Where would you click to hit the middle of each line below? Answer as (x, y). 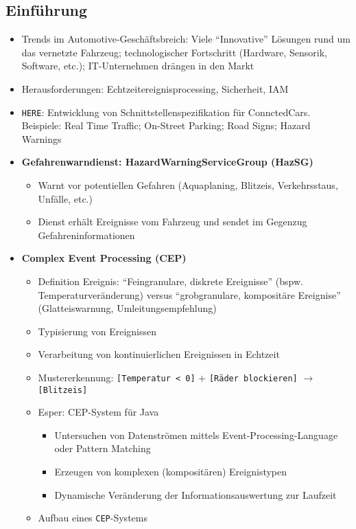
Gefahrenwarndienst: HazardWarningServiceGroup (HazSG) (167, 162)
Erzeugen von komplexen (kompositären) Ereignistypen (171, 472)
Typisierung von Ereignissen (97, 331)
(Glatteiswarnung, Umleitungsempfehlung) (127, 308)
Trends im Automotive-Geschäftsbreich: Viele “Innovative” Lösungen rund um (186, 39)
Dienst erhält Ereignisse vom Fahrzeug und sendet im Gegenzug (173, 222)
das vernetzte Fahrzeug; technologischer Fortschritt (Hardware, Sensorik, (174, 52)
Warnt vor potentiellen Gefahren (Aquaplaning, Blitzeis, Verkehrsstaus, (188, 185)
